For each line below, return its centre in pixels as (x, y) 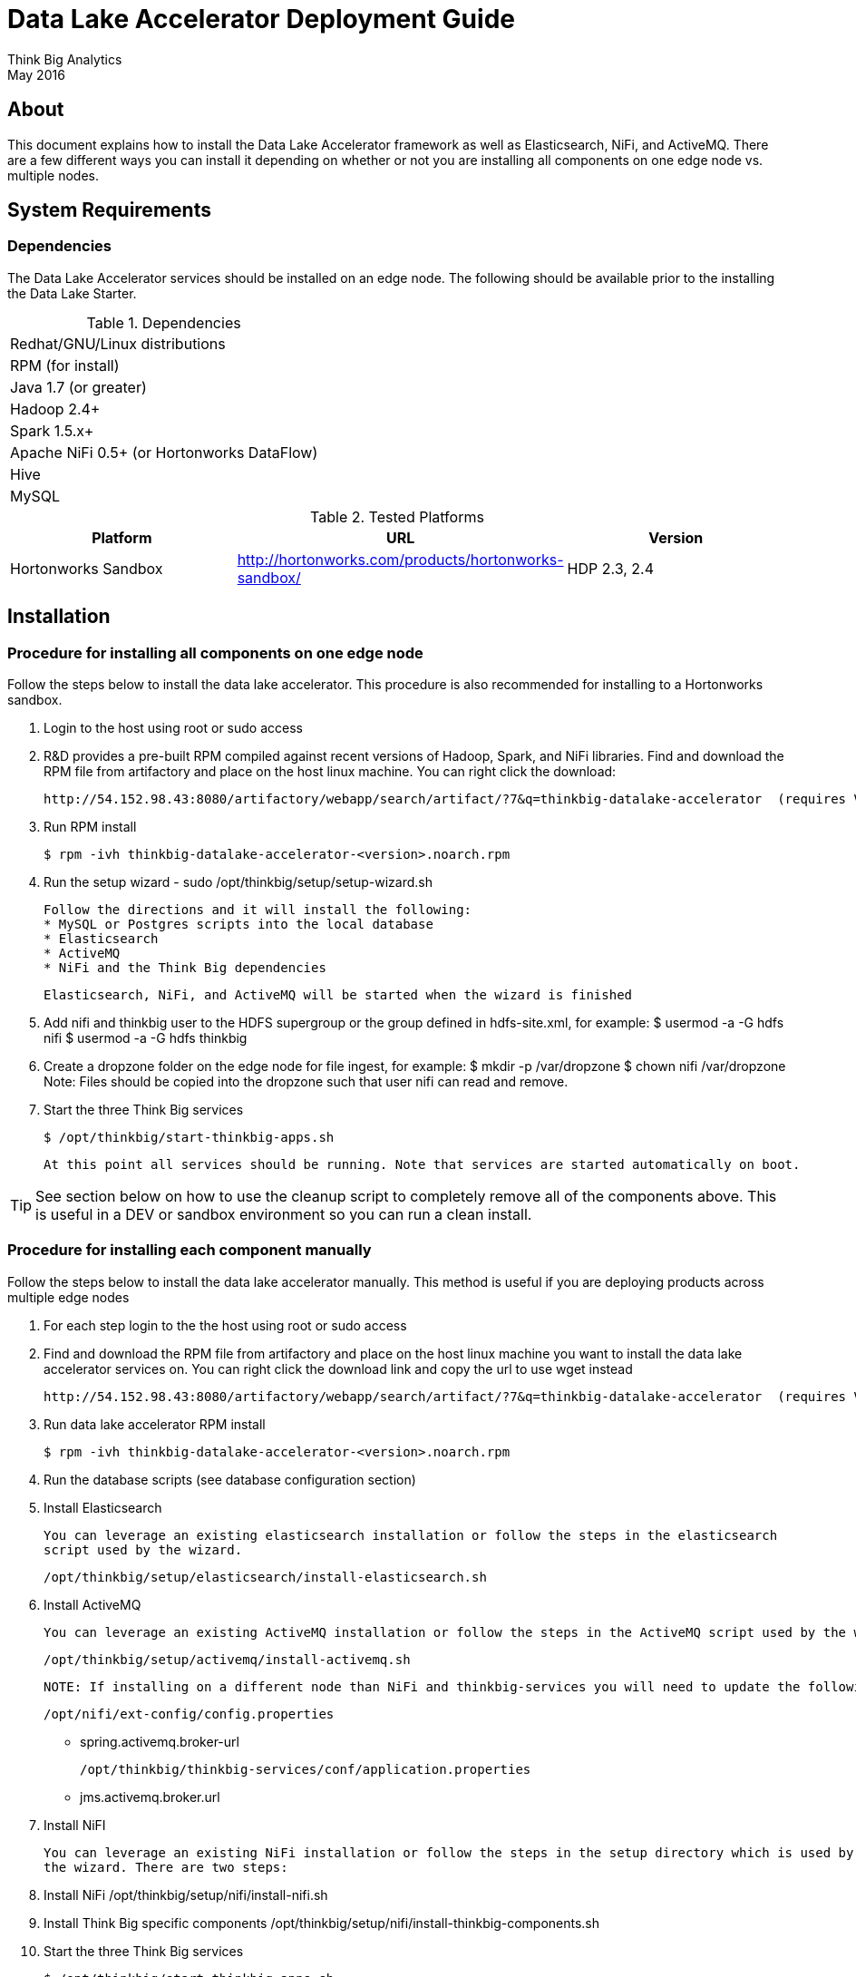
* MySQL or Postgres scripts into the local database (238, 925)
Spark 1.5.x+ (52, 430)
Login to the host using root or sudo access (173, 728)
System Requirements (109, 210)
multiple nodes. (53, 175)
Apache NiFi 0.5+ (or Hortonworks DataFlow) (164, 452)
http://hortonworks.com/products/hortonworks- (400, 559)
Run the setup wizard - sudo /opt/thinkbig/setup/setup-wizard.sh (238, 882)
